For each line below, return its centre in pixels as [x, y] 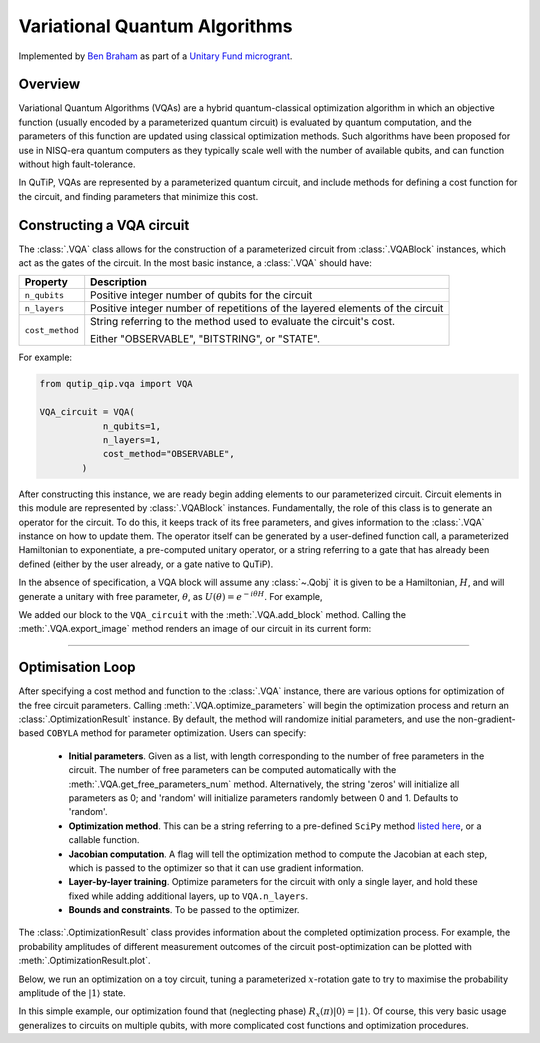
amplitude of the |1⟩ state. [72, 993]
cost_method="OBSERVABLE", [168, 454]
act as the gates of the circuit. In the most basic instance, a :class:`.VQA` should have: [195, 263]
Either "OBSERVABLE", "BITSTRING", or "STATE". [205, 339]
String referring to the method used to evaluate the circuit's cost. [242, 322]
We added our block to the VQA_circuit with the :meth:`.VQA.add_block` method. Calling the [212, 614]
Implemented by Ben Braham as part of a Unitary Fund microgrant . [155, 56]
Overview [49, 84]
